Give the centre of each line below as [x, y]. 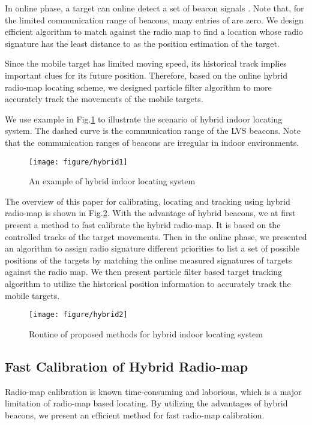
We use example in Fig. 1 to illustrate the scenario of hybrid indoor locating [144, 119]
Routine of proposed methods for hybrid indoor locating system [146, 333]
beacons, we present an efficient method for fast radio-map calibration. [135, 414]
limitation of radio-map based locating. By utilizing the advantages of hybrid [146, 403]
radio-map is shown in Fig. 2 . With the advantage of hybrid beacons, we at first [150, 213]
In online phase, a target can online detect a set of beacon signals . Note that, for [154, 8]
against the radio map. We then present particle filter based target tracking [144, 272]
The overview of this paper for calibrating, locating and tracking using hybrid [148, 201]
